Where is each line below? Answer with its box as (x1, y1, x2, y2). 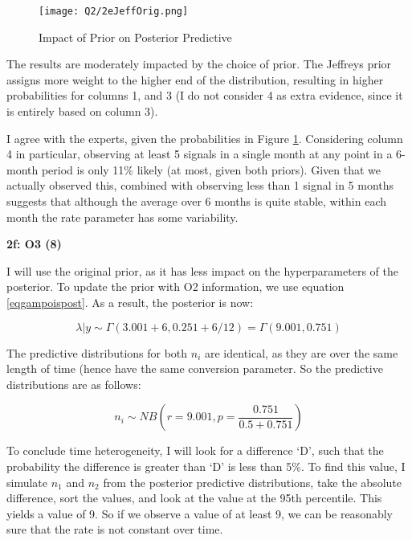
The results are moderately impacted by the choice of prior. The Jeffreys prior (6, 55, 392, 72)
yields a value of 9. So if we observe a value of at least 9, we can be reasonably (6, 505, 393, 522)
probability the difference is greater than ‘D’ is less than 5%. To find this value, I (6, 457, 406, 474)
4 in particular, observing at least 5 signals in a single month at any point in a (6, 145, 393, 162)
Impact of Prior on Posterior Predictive (39, 28, 232, 45)
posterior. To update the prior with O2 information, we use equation (6, 278, 345, 295)
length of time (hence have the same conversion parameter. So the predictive (6, 360, 383, 377)
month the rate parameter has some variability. (6, 208, 239, 225)
